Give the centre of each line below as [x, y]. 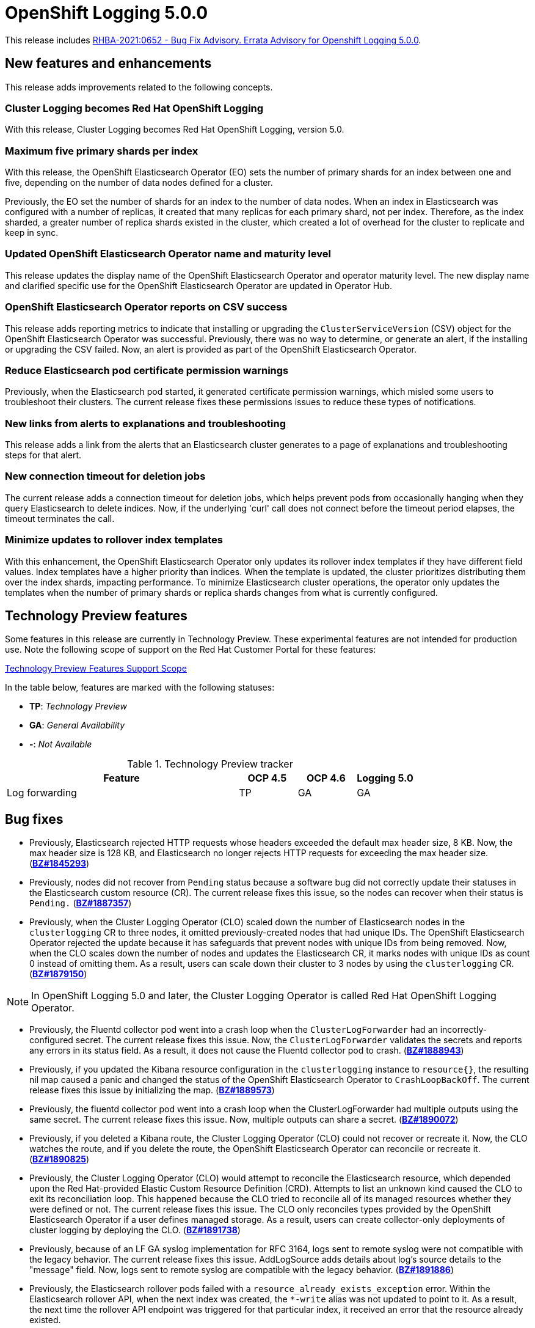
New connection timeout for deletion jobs [105, 476]
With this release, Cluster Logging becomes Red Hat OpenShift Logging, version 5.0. [175, 130]
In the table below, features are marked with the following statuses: [140, 688]
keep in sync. [32, 233]
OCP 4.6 [326, 778]
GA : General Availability [77, 725]
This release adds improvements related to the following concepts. [139, 87]
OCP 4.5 [267, 778]
